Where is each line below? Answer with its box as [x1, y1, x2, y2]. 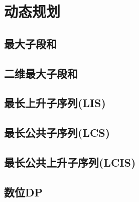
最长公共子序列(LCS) [4, 125, 110, 140]
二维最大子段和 [4, 65, 78, 81]
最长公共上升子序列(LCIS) [4, 154, 136, 170]
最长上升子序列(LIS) [4, 95, 106, 111]
